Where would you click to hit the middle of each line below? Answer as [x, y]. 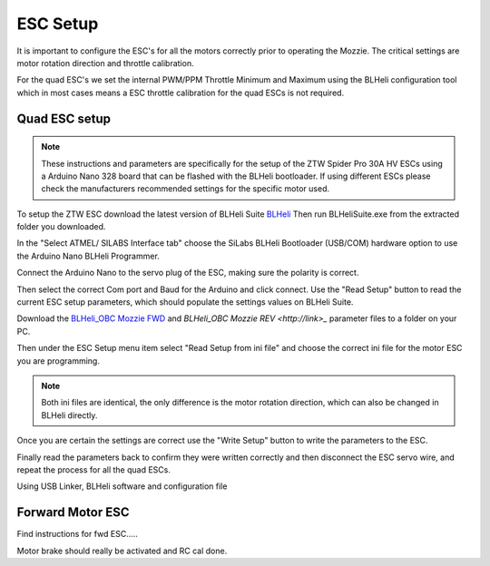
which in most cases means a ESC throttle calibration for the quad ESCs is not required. [181, 93]
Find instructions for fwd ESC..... [77, 534]
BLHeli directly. [69, 415]
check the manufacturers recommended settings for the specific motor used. [186, 189]
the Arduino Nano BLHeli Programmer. [88, 256]
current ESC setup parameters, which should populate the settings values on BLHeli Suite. [185, 302]
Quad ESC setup [64, 118]
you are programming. [58, 361]
